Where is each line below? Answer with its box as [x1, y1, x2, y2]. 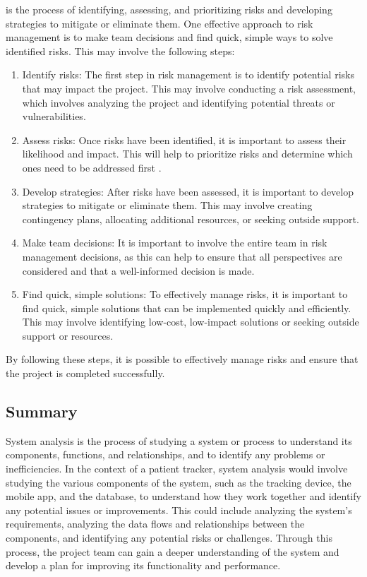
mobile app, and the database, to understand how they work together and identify [6, 489, 361, 504]
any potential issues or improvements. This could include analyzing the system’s [6, 502, 352, 517]
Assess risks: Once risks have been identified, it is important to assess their [22, 132, 347, 147]
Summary [6, 400, 78, 422]
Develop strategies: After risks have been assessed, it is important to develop [22, 184, 354, 198]
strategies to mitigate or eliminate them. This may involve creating [22, 198, 313, 213]
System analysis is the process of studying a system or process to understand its [6, 433, 352, 448]
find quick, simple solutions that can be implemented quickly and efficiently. [22, 300, 351, 315]
